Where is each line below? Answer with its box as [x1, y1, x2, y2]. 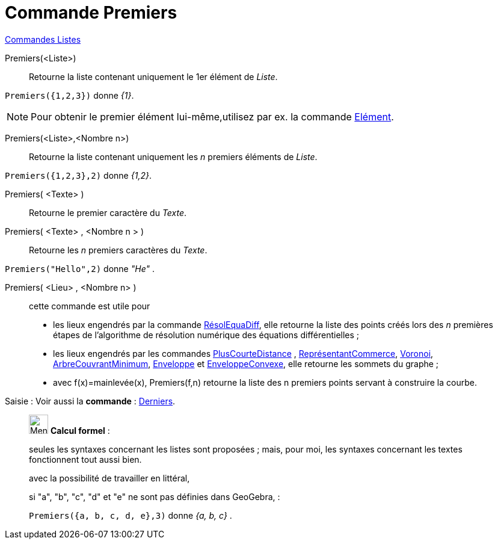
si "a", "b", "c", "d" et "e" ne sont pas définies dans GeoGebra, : [29, 491, 280, 502]
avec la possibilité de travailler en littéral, [29, 472, 190, 483]
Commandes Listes [5, 34, 81, 45]
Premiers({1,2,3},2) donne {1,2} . [5, 170, 152, 181]
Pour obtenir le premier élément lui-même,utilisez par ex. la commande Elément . [31, 110, 394, 123]
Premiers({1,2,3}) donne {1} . [5, 90, 134, 100]
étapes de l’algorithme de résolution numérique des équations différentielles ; [53, 329, 360, 340]
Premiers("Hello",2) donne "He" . [5, 263, 155, 274]
